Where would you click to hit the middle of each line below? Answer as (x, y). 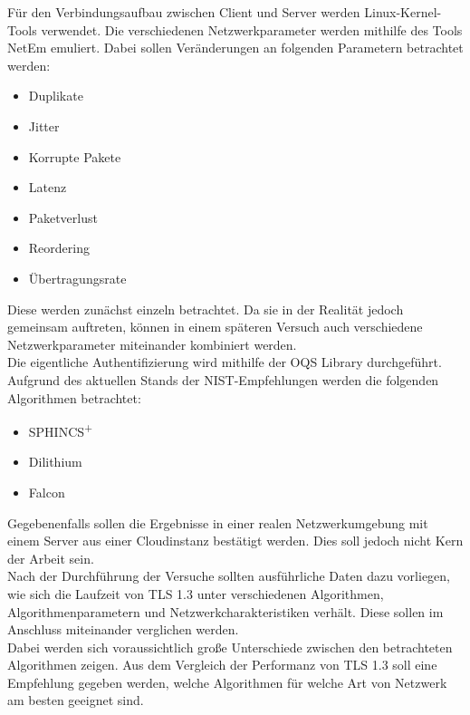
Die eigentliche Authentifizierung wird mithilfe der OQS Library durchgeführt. (225, 362)
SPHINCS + (61, 430)
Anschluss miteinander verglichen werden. (123, 629)
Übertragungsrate (77, 278)
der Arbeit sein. (51, 558)
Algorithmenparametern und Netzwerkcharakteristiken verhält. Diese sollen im (225, 611)
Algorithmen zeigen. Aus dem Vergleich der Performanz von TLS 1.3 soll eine (222, 665)
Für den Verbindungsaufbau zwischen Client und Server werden (184, 12)
